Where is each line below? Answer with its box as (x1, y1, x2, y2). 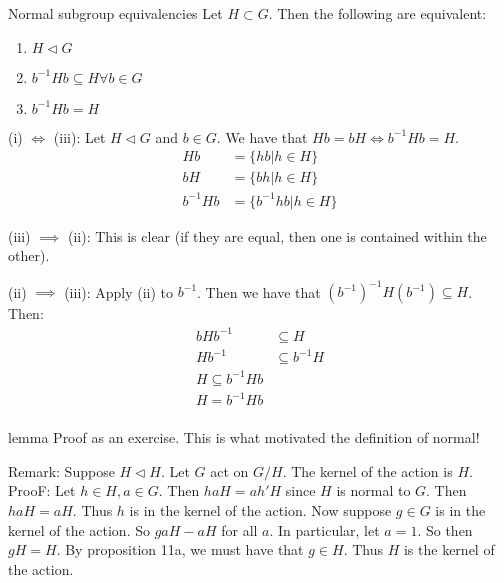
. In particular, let (269, 519, 380, 540)
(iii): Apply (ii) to (64, 281, 174, 302)
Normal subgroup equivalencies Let (8, 3, 223, 23)
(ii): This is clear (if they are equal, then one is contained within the (68, 225, 487, 246)
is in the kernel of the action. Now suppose (129, 500, 392, 520)
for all (221, 519, 258, 540)
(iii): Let (53, 126, 106, 147)
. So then (417, 519, 473, 540)
